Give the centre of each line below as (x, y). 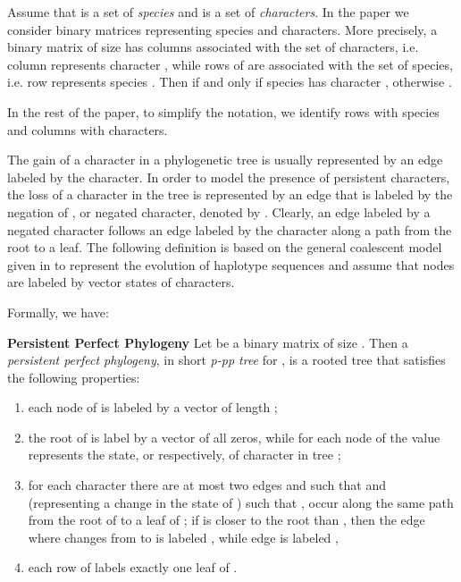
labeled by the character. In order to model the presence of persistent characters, (229, 177)
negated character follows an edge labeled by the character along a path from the (230, 229)
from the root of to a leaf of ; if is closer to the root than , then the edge (226, 520)
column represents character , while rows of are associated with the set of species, (230, 64)
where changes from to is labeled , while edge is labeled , (183, 537)
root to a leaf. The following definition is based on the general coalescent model (225, 247)
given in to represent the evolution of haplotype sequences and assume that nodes (231, 264)
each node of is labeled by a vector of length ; (153, 407)
